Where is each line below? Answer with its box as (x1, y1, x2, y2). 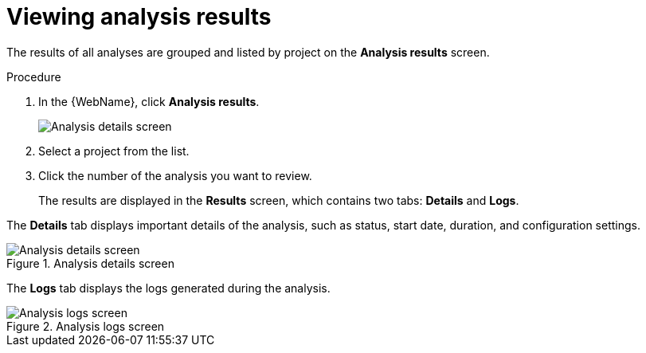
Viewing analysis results (6, 3, 272, 30)
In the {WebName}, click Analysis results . (38, 94, 260, 108)
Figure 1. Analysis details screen (6, 256, 174, 270)
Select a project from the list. (38, 143, 190, 158)
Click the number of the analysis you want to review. (38, 168, 312, 182)
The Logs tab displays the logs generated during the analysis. (6, 280, 331, 295)
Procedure (6, 69, 61, 84)
